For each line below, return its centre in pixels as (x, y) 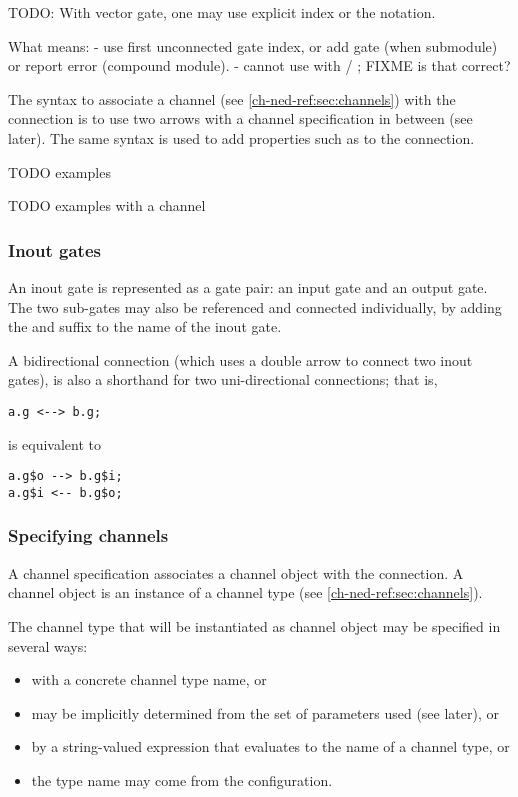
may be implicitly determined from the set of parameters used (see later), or (265, 712)
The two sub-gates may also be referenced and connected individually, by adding (255, 306)
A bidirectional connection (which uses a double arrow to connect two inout (240, 359)
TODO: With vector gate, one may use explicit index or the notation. (222, 12)
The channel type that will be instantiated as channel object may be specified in (254, 625)
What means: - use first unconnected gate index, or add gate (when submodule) (253, 45)
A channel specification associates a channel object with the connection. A (236, 572)
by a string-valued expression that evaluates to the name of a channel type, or (270, 746)
